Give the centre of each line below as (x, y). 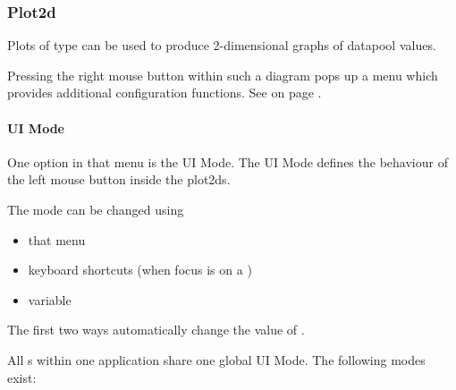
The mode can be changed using (96, 209)
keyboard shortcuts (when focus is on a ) (140, 270)
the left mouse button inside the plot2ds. (119, 179)
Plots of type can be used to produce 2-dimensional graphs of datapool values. (222, 45)
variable (50, 299)
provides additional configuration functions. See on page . (165, 93)
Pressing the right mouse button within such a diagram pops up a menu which (223, 75)
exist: (22, 377)
